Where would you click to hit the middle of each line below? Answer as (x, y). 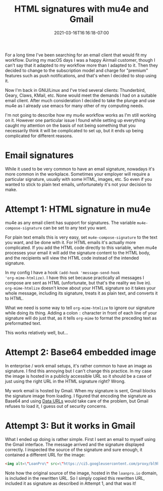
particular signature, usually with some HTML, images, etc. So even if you (79, 179)
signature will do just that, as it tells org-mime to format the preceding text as (81, 318)
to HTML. (14, 298)
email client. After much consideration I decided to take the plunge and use (80, 100)
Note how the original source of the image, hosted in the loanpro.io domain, (81, 473)
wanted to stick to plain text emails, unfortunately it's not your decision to (78, 184)
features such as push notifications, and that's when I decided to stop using (81, 75)
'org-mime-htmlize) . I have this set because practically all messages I (75, 278)
